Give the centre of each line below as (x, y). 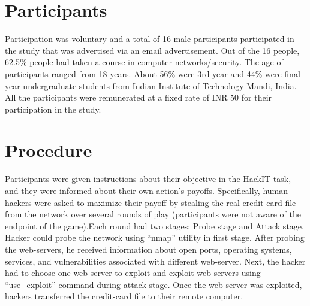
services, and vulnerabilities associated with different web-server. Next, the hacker (155, 261)
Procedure (49, 150)
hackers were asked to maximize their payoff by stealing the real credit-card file (151, 202)
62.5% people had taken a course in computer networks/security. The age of (144, 62)
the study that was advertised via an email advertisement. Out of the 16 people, (152, 50)
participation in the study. (53, 109)
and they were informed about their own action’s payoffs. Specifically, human (147, 190)
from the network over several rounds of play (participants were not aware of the (153, 214)
